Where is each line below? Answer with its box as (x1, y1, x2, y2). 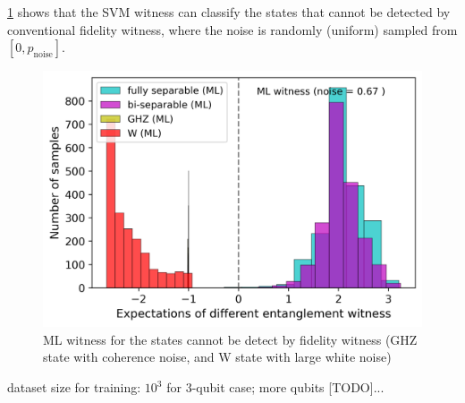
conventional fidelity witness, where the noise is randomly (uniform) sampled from (7, 20, 458, 39)
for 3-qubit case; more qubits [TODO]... (166, 378, 385, 397)
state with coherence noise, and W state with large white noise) (43, 347, 392, 366)
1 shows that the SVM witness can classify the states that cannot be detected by (7, 3, 451, 21)
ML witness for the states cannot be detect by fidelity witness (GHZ (43, 330, 418, 348)
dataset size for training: (7, 378, 141, 397)
